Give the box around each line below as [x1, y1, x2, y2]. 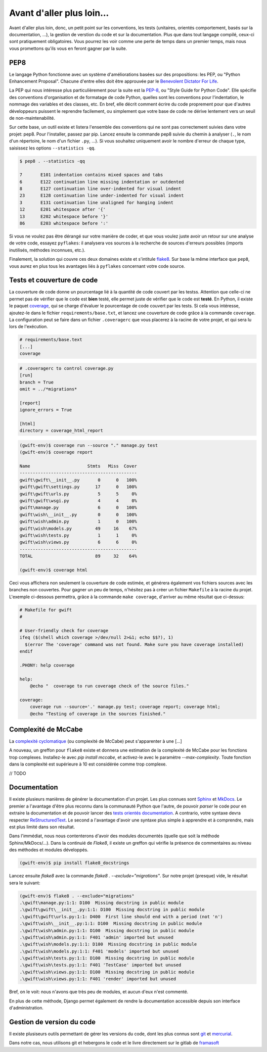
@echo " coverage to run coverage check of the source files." [30, 683, 189, 689]
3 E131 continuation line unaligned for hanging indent [19, 199, 174, 205]
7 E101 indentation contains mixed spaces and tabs [19, 172, 163, 178]
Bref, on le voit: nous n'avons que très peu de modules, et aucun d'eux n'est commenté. [9, 989, 189, 995]
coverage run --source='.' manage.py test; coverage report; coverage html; [30, 704, 221, 710]
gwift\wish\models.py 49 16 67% [19, 526, 137, 531]
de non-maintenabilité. [9, 115, 55, 121]
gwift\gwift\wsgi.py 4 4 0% [19, 498, 137, 503]
